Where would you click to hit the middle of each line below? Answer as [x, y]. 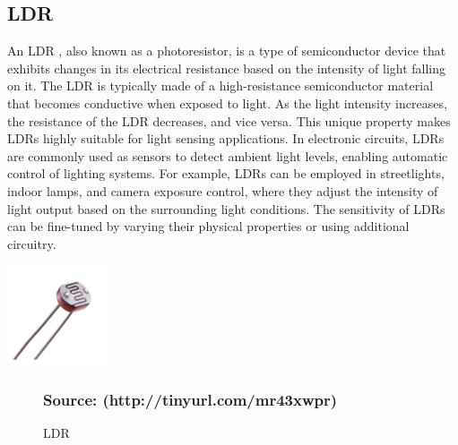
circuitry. [32, 243]
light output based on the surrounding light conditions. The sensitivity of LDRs [226, 208]
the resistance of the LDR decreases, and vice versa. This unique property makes [229, 120]
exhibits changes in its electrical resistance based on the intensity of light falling [227, 68]
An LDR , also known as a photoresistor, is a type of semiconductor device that [227, 51]
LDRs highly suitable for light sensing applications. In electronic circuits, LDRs [226, 138]
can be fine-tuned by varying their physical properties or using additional [208, 226]
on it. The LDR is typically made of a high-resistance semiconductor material [220, 86]
